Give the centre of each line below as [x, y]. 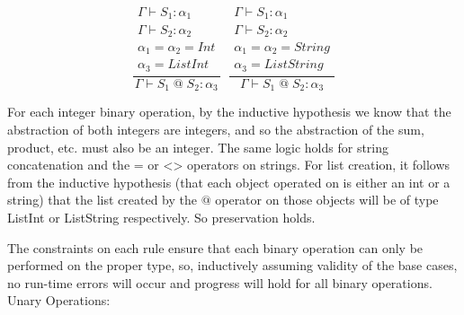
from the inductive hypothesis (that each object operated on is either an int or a [229, 182]
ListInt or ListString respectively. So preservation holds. [161, 217]
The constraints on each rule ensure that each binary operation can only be [215, 247]
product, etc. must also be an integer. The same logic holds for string [198, 147]
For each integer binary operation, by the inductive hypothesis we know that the [229, 112]
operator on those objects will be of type [327, 200]
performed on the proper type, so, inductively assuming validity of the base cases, [232, 265]
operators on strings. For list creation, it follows [318, 165]
